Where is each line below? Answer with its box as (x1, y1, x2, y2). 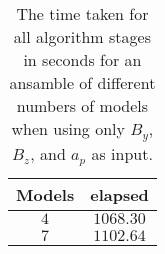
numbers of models (16, 94, 149, 117)
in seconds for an (23, 48, 142, 71)
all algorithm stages (13, 25, 151, 48)
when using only (11, 117, 125, 140)
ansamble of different (9, 71, 156, 94)
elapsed (90, 182, 149, 206)
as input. (91, 141, 153, 165)
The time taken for (16, 2, 149, 25)
